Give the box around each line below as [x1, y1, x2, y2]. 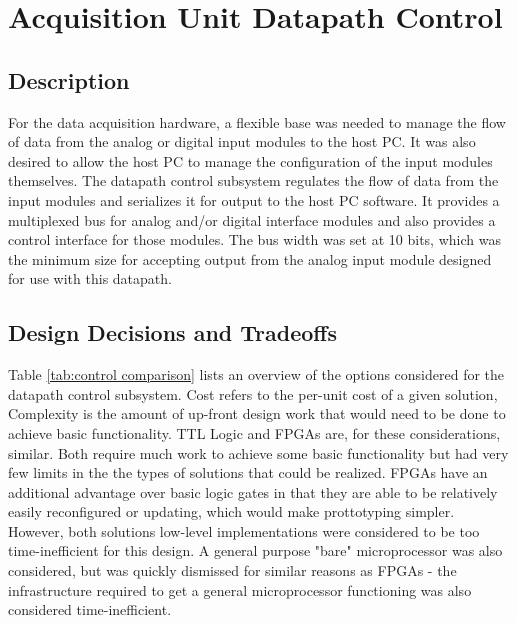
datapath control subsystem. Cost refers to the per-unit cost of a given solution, [8, 383, 498, 404]
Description [8, 64, 130, 95]
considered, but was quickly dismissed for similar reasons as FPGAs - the [8, 560, 457, 581]
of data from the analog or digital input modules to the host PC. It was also [8, 131, 476, 152]
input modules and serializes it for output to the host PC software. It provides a [8, 189, 500, 210]
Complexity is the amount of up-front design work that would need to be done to [8, 403, 506, 424]
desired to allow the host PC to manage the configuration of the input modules [8, 150, 493, 171]
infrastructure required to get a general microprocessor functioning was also [8, 579, 472, 600]
